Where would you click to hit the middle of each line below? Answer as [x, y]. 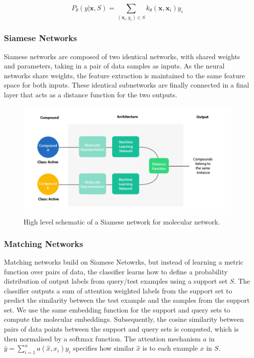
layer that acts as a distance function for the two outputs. [91, 94]
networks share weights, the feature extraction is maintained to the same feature [125, 75]
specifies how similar [104, 348]
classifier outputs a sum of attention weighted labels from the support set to [118, 290]
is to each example [170, 348]
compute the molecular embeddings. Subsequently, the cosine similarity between [124, 319]
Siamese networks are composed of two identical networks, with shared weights [122, 56]
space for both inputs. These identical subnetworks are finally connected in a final [127, 85]
